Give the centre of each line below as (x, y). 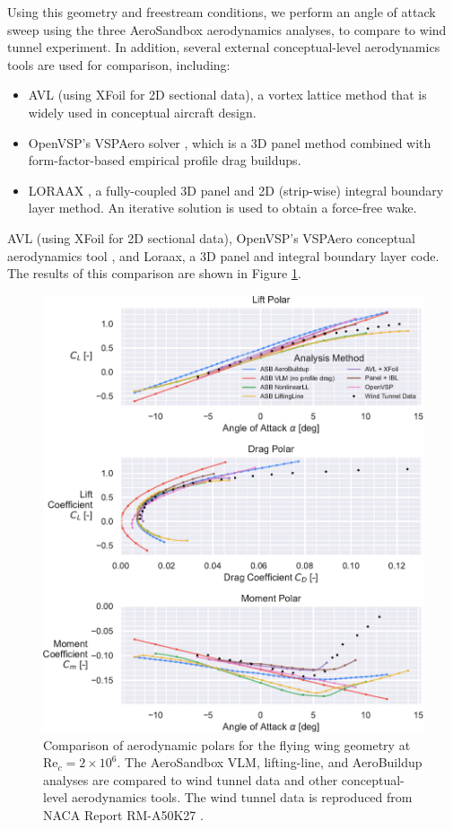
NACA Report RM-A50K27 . (123, 814)
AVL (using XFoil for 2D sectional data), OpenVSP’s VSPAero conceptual (211, 237)
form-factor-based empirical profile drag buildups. (165, 160)
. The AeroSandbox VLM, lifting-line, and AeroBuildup (270, 762)
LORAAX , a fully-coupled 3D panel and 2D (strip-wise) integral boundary (236, 190)
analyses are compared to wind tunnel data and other (191, 779)
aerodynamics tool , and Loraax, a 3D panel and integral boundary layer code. (223, 255)
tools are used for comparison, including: (119, 64)
